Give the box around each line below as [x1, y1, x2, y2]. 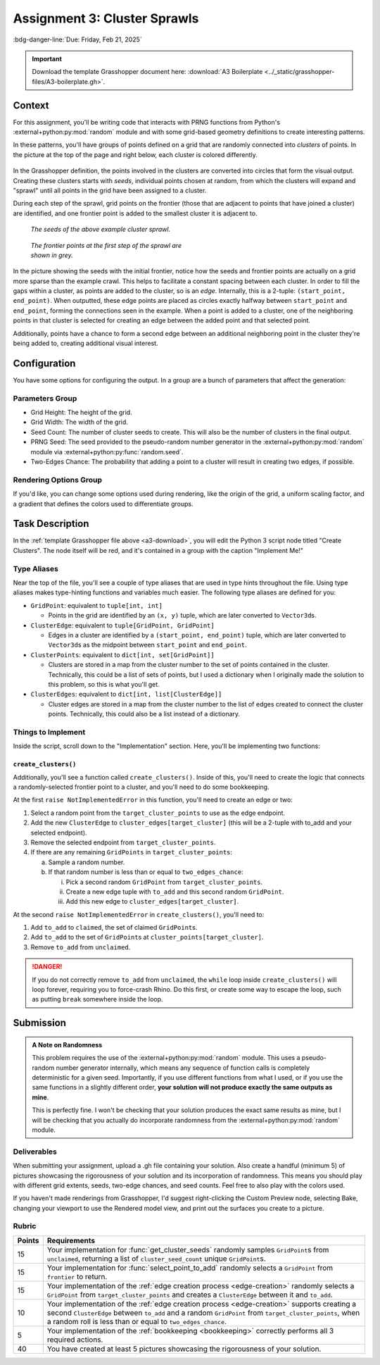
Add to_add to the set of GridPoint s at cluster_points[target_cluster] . [30, 933, 264, 942]
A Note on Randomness [32, 1040, 103, 1049]
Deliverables [13, 1147, 58, 1157]
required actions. [46, 1335, 103, 1345]
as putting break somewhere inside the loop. [32, 995, 163, 1004]
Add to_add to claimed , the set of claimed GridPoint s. [30, 923, 198, 932]
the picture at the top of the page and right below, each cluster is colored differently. [13, 150, 258, 158]
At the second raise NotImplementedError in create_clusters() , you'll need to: [13, 910, 265, 918]
